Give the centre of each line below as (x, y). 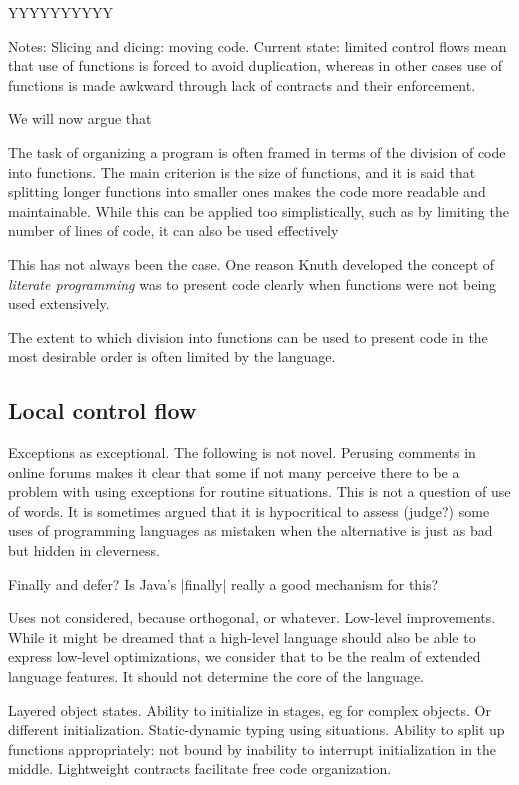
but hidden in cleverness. (84, 550)
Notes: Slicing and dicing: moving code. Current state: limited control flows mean (257, 45)
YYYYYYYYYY (60, 12)
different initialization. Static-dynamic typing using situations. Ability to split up (256, 729)
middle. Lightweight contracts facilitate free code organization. (200, 768)
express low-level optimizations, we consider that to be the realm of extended (244, 656)
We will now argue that (80, 118)
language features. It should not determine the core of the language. (216, 676)
